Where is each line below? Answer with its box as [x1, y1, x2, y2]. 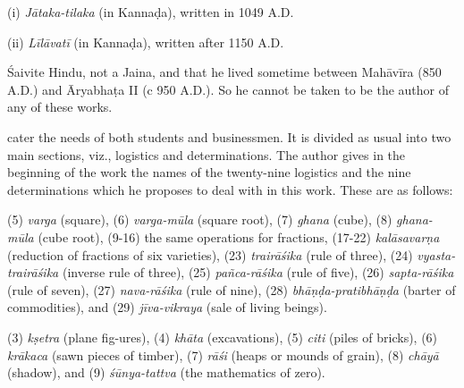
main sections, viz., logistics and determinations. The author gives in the [7, 145, 406, 164]
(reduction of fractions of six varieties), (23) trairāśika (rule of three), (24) [7, 245, 413, 264]
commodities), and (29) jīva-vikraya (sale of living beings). [7, 298, 327, 316]
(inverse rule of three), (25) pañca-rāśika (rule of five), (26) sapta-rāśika [62, 263, 454, 282]
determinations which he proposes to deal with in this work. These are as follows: [7, 180, 453, 198]
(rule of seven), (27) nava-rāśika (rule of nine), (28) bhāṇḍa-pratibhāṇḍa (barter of [7, 280, 456, 299]
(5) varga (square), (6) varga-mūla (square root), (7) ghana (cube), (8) [7, 210, 392, 229]
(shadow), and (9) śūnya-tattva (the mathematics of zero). [7, 363, 325, 382]
